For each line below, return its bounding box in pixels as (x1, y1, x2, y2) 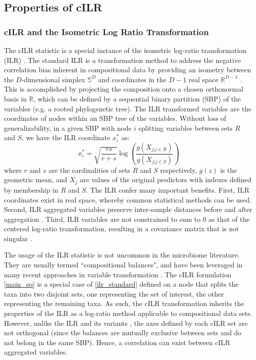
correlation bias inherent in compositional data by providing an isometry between (4, 64, 252, 75)
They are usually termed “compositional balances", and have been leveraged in (4, 259, 243, 270)
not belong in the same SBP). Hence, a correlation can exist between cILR (4, 337, 230, 347)
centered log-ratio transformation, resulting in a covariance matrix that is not (4, 223, 239, 234)
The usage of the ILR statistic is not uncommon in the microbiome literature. (4, 250, 240, 260)
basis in (4, 93, 27, 103)
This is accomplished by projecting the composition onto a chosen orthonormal (4, 84, 244, 94)
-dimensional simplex (21, 74, 85, 84)
